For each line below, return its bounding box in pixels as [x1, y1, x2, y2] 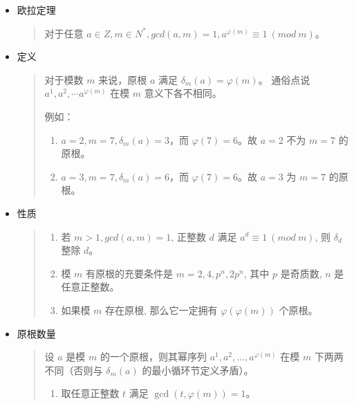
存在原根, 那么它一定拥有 [105, 302, 218, 317]
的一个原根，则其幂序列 [100, 349, 207, 364]
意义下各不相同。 [144, 86, 222, 100]
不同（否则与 [44, 362, 103, 377]
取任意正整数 [61, 386, 120, 400]
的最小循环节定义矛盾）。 [142, 362, 254, 377]
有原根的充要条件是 [86, 266, 174, 280]
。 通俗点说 [258, 72, 310, 86]
